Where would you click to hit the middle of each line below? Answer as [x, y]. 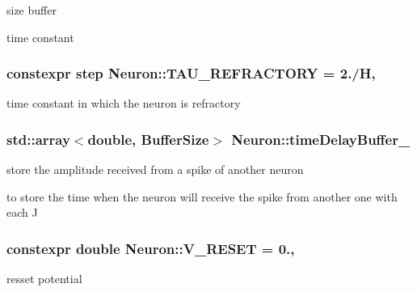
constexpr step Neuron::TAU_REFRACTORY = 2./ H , [191, 73]
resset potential [44, 279]
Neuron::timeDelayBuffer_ [321, 139]
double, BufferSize [148, 139]
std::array [38, 139]
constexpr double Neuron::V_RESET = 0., [151, 248]
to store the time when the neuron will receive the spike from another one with [202, 196]
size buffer [32, 10]
